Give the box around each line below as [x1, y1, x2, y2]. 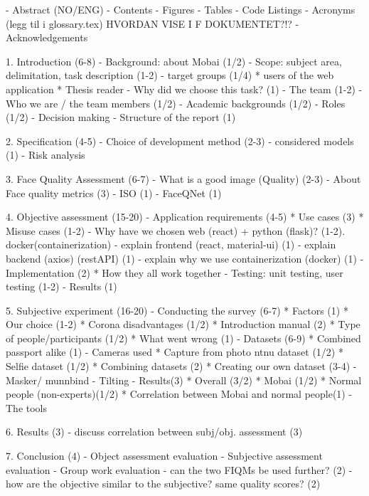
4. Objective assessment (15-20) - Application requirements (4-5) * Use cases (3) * [6, 209, 364, 224]
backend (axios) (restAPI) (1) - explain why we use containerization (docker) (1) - [6, 250, 364, 265]
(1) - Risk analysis [6, 147, 85, 162]
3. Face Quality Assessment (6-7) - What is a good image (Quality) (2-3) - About [6, 171, 361, 186]
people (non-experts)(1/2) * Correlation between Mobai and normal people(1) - [6, 386, 353, 401]
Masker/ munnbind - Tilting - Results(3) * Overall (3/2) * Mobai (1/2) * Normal [6, 372, 362, 387]
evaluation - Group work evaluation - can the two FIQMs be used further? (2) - [6, 462, 353, 477]
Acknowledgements [6, 30, 88, 45]
